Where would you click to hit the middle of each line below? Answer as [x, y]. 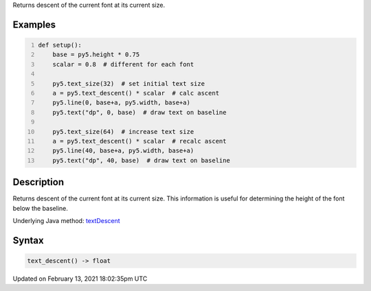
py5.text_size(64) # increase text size [123, 131]
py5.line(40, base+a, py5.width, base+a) [123, 151]
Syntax [28, 240]
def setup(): [60, 45]
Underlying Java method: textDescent [66, 220]
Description [38, 182]
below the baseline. [40, 208]
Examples [34, 24]
